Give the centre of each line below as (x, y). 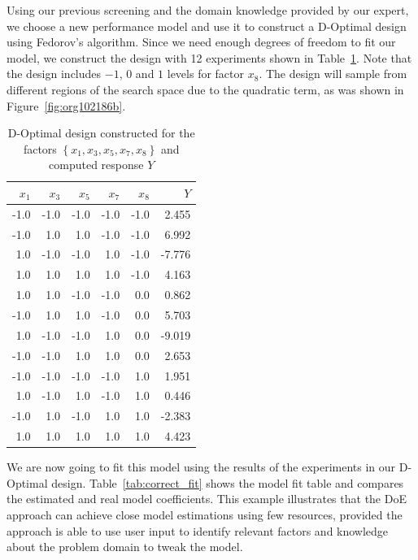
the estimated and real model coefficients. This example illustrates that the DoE (207, 499)
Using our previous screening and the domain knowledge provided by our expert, (208, 10)
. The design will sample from (333, 74)
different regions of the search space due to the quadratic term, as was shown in (205, 89)
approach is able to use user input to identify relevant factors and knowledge (198, 530)
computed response (96, 165)
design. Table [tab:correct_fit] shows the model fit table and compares (228, 482)
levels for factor (206, 74)
